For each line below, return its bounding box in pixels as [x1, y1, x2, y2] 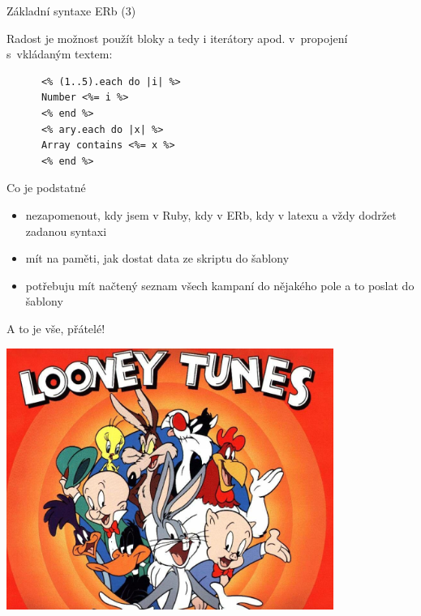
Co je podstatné [6, 179, 86, 196]
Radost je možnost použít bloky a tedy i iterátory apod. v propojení [6, 29, 348, 46]
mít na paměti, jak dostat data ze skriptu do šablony [25, 250, 290, 267]
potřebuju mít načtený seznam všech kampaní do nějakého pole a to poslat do [25, 276, 415, 293]
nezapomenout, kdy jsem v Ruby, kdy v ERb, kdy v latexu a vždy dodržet [25, 206, 397, 223]
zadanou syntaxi [25, 222, 107, 239]
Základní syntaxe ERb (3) [6, 2, 136, 19]
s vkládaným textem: [6, 45, 113, 62]
